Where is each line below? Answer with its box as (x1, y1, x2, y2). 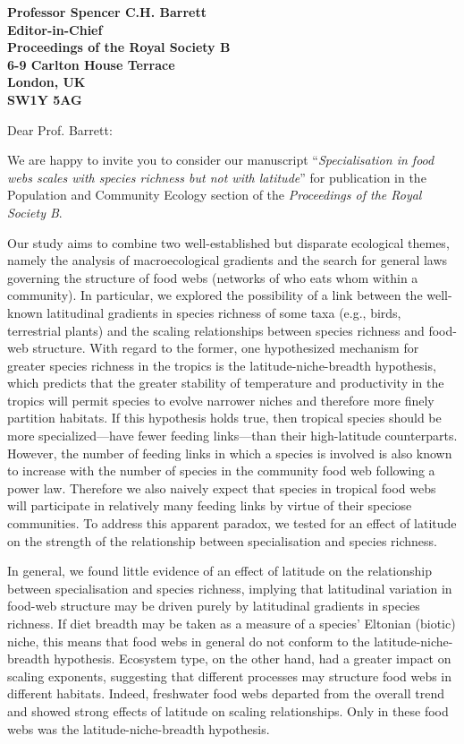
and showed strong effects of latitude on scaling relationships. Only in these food (7, 701, 449, 720)
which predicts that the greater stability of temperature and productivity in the (7, 373, 444, 392)
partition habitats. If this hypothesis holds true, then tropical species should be (7, 408, 442, 427)
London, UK (7, 73, 86, 91)
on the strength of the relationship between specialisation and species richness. (7, 531, 437, 550)
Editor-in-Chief (7, 20, 103, 38)
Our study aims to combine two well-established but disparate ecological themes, (7, 233, 450, 252)
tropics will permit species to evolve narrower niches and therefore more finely (7, 390, 434, 409)
